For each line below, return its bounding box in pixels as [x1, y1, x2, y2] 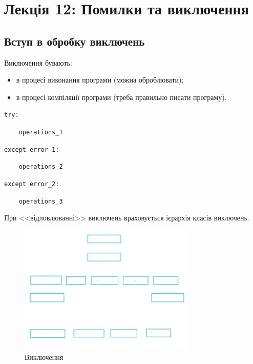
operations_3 [18, 197, 63, 205]
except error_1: [4, 146, 59, 153]
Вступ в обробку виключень [4, 33, 145, 49]
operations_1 [18, 129, 63, 136]
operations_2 [18, 163, 63, 171]
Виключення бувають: [4, 57, 72, 68]
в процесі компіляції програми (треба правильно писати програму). [16, 91, 227, 102]
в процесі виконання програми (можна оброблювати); [16, 74, 184, 85]
